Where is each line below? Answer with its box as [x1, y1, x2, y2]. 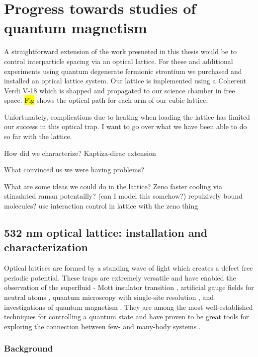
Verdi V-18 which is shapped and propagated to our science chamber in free [4, 85, 235, 95]
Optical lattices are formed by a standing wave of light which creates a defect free [4, 263, 253, 273]
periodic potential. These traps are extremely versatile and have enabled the [4, 272, 236, 283]
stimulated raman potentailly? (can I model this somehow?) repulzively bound [4, 191, 243, 201]
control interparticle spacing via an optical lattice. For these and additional [4, 56, 233, 66]
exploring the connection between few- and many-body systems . [4, 321, 201, 331]
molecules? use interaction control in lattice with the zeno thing [4, 201, 198, 211]
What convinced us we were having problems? [4, 164, 144, 175]
